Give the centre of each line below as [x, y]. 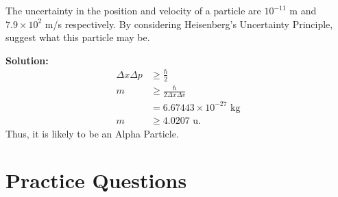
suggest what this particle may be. [78, 37]
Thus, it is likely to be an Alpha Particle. [92, 133]
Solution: [27, 60]
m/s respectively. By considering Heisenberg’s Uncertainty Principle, [189, 24]
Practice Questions [96, 180]
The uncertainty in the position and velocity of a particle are [133, 10]
